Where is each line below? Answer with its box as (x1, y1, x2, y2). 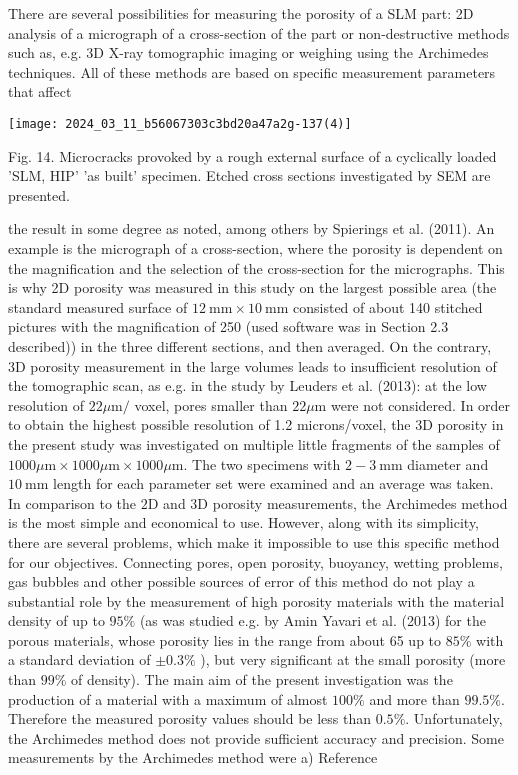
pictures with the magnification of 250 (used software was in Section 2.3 (8, 316, 449, 337)
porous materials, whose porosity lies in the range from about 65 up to (8, 629, 442, 650)
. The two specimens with (183, 453, 341, 474)
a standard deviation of (8, 649, 151, 670)
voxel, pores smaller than (134, 394, 288, 415)
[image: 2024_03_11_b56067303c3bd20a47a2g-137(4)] (8, 116, 352, 131)
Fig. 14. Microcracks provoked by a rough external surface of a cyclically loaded (8, 145, 497, 166)
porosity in (437, 414, 504, 435)
